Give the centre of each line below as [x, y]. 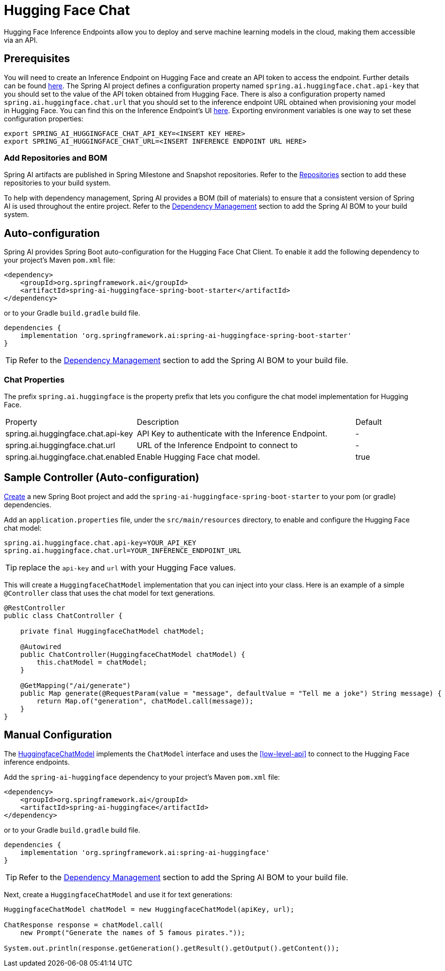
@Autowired [41, 646]
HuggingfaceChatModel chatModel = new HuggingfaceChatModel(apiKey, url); [149, 909]
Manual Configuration [58, 735]
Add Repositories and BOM [56, 158]
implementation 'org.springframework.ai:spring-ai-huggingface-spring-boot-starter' [186, 336]
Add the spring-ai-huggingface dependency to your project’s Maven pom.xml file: [142, 777]
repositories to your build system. [58, 183]
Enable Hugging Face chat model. [198, 457]
